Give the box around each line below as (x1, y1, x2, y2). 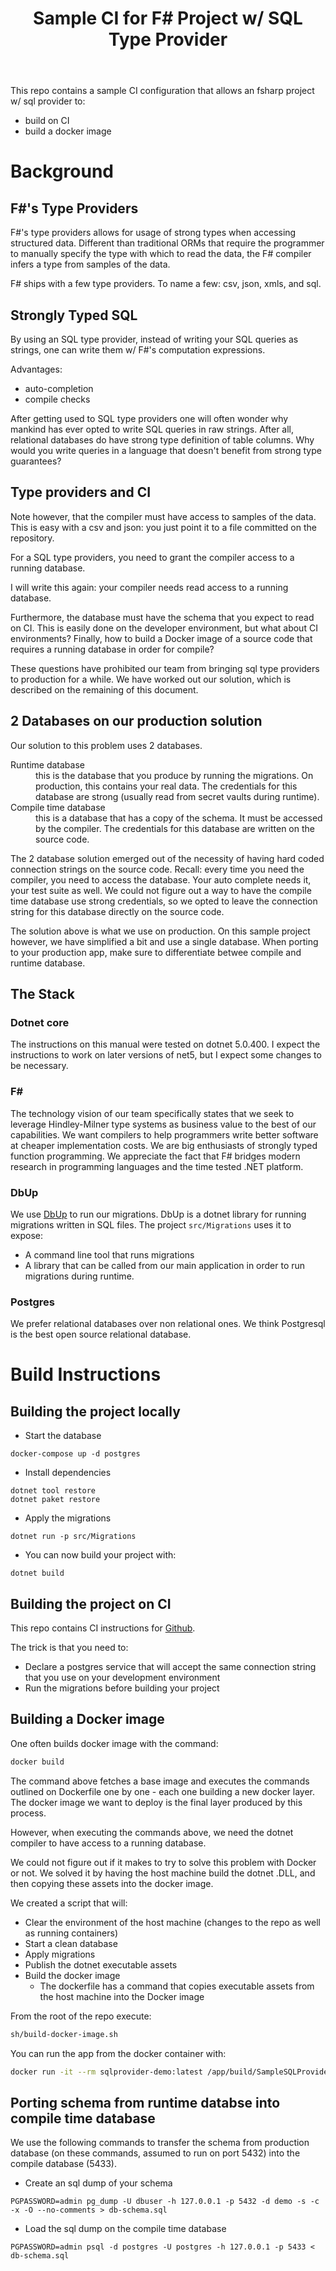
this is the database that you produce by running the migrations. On (35, 769, 314, 781)
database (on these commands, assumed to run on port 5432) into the (10, 2147, 301, 2159)
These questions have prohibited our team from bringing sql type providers (10, 662, 320, 674)
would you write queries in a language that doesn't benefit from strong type (10, 445, 322, 456)
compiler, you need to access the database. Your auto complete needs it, (10, 873, 312, 886)
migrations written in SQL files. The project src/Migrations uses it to (10, 1218, 292, 1231)
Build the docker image (24, 1969, 121, 1981)
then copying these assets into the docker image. (10, 1877, 214, 1889)
